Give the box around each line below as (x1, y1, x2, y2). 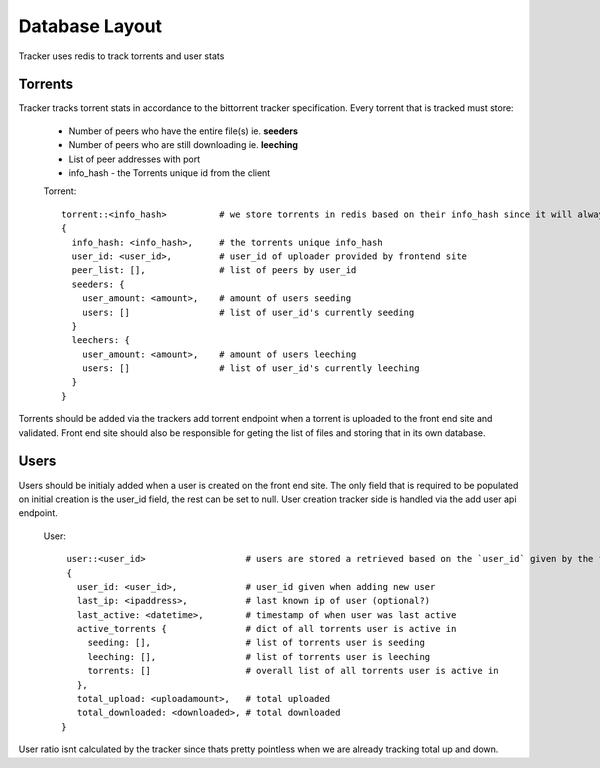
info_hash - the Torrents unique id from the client (68, 167, 271, 179)
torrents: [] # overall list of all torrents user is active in (87, 665, 499, 677)
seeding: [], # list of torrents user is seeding (87, 637, 425, 649)
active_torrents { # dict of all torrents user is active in (76, 623, 457, 635)
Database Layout (18, 15, 163, 37)
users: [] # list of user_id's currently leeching (81, 363, 420, 374)
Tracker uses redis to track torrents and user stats (18, 50, 225, 62)
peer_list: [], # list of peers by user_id (71, 265, 357, 276)
